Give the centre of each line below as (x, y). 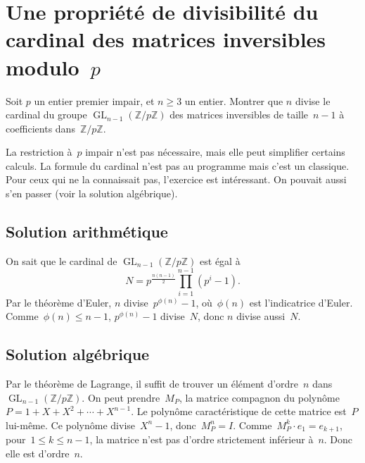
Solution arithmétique (87, 231)
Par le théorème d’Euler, (59, 302)
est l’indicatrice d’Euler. (301, 302)
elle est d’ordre (38, 453)
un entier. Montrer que (234, 100)
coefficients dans (40, 128)
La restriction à (39, 152)
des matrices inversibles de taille (239, 115)
